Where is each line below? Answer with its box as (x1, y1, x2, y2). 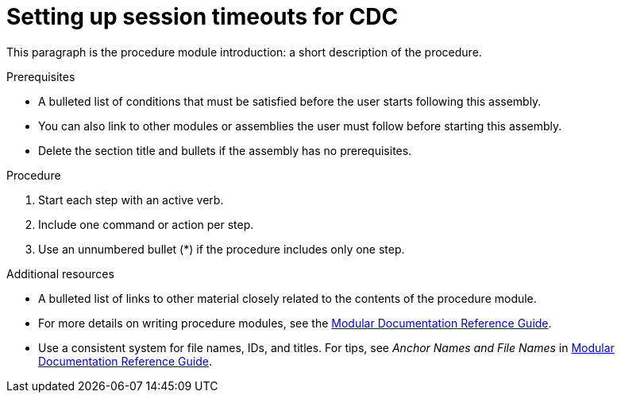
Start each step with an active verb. (38, 192, 224, 207)
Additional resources (6, 266, 114, 281)
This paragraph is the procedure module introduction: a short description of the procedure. (6, 45, 482, 59)
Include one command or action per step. (38, 217, 254, 231)
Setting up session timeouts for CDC (6, 3, 399, 30)
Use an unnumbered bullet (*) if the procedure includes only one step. (38, 242, 405, 256)
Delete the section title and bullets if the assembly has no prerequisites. (38, 143, 412, 157)
